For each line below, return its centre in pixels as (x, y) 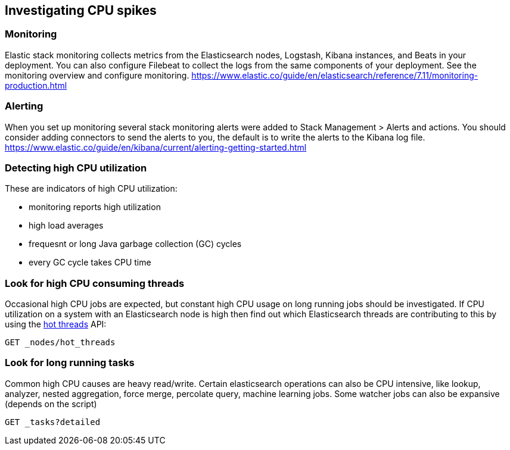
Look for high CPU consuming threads (95, 283)
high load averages (66, 226)
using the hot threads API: (56, 324)
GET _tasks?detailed (53, 422)
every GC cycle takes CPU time (90, 262)
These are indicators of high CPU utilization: (91, 189)
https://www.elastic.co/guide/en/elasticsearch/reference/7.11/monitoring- (335, 75)
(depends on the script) (51, 404)
